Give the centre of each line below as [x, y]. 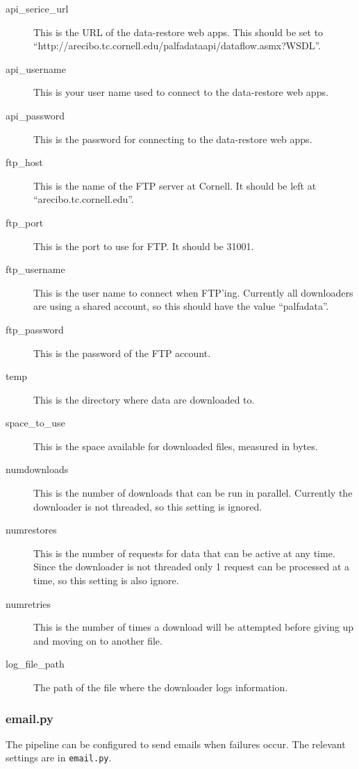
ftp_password [35, 329]
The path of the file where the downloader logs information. [161, 687]
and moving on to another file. [98, 640]
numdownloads [37, 469]
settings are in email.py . [59, 758]
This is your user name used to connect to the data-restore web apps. [181, 92]
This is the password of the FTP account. [122, 353]
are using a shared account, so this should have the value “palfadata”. [181, 306]
